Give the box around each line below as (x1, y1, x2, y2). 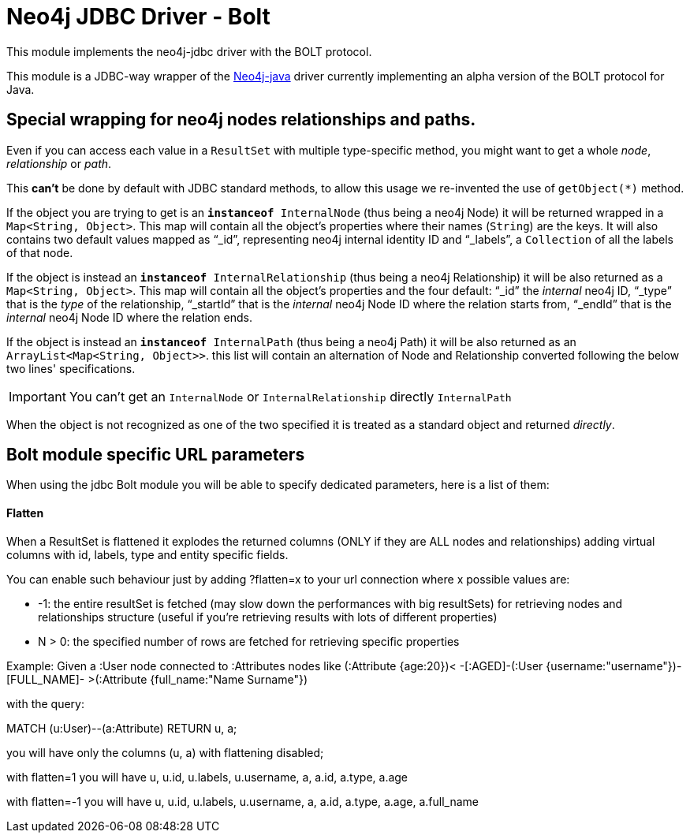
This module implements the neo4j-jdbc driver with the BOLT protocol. (6, 44, 372, 58)
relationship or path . (6, 156, 112, 170)
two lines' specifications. (6, 361, 136, 375)
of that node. (6, 245, 73, 259)
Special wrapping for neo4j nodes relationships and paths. (6, 110, 476, 130)
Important (9, 388, 66, 405)
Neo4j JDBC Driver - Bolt (6, 3, 270, 30)
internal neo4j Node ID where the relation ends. (6, 310, 252, 324)
